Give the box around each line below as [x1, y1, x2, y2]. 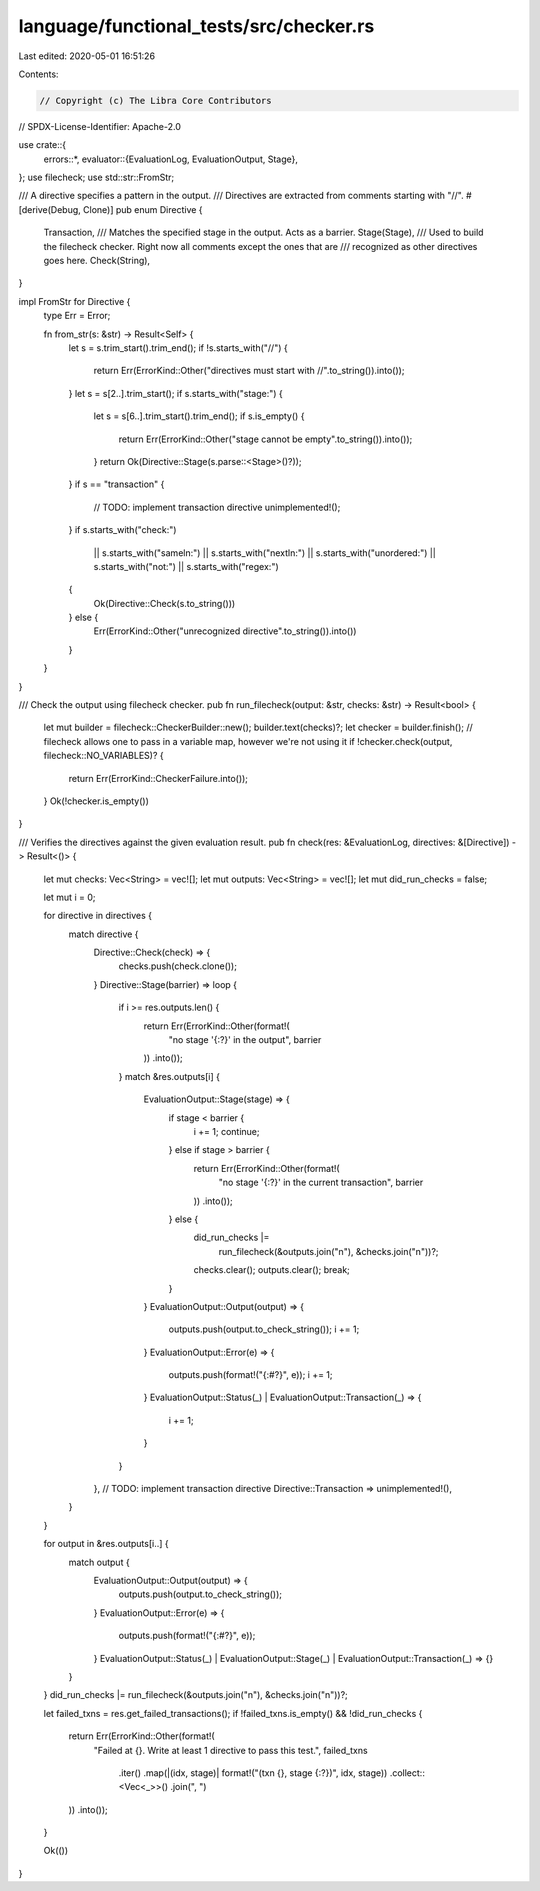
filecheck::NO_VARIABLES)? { [43, 750, 164, 762]
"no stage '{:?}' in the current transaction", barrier [218, 1176, 424, 1189]
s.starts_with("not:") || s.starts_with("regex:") [93, 560, 279, 572]
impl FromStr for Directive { [18, 295, 131, 307]
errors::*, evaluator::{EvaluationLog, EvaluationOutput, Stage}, [43, 153, 299, 165]
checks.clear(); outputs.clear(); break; [193, 1264, 350, 1276]
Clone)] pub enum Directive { [83, 203, 204, 215]
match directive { [68, 928, 139, 940]
